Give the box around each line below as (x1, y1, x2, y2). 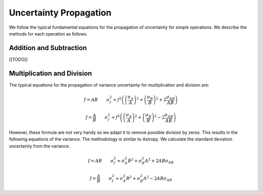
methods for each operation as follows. (9, 31, 88, 36)
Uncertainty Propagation (9, 7, 112, 18)
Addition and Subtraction (9, 44, 87, 52)
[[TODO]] (9, 56, 28, 62)
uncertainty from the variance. (9, 143, 70, 149)
